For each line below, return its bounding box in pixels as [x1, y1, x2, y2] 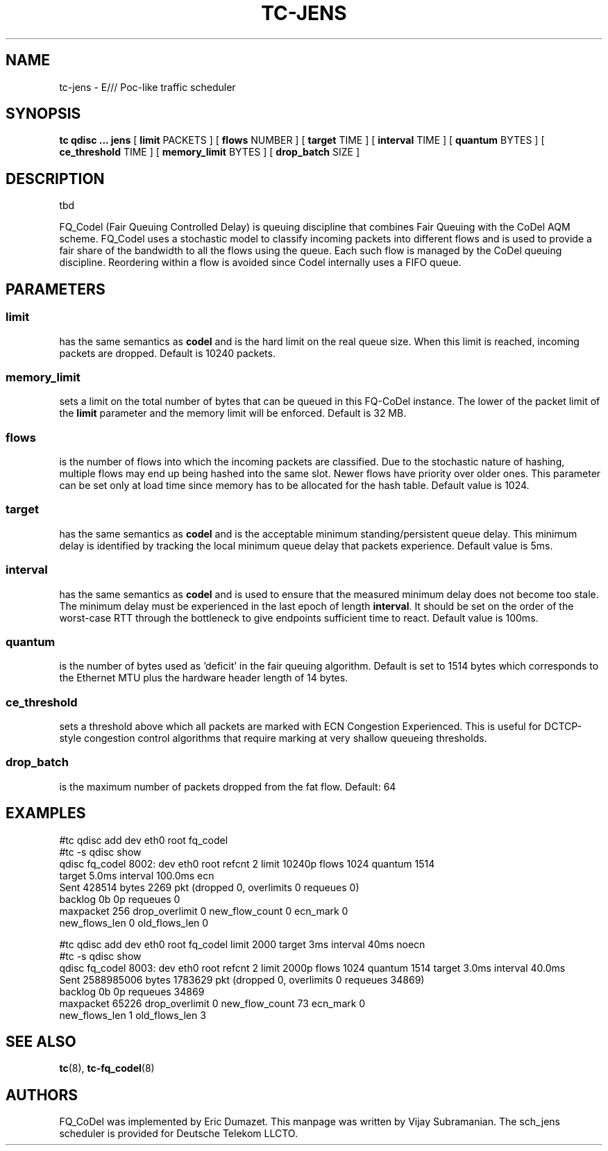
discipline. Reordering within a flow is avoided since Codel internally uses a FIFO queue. [59, 256, 462, 269]
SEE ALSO [6, 1033, 76, 1051]
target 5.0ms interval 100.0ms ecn [59, 869, 214, 881]
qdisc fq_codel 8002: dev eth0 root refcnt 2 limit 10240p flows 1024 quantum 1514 [59, 857, 435, 870]
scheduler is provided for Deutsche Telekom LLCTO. [59, 1127, 298, 1140]
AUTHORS [6, 1086, 78, 1104]
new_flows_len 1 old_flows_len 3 [59, 1009, 206, 1021]
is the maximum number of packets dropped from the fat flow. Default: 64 [59, 780, 396, 793]
